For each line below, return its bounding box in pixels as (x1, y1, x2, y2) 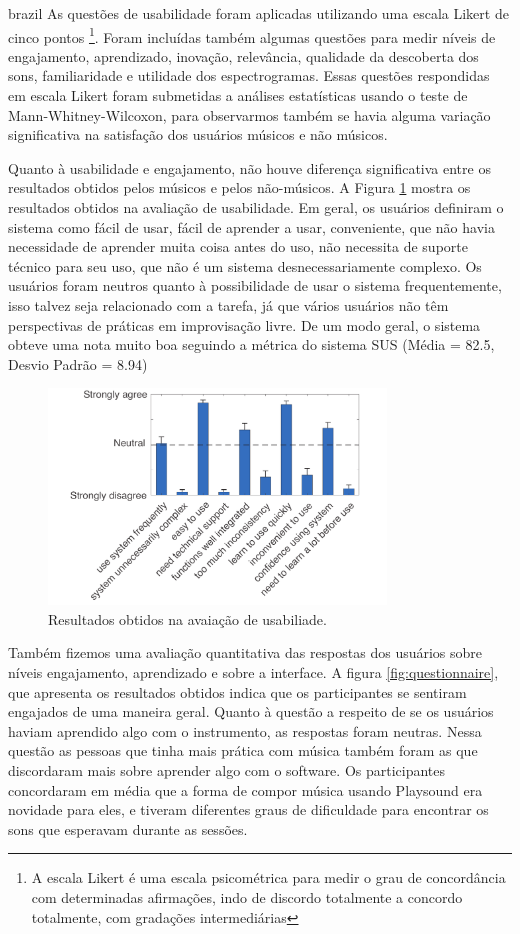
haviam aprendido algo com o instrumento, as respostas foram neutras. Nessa (8, 720, 482, 741)
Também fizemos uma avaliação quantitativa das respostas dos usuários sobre (8, 642, 483, 663)
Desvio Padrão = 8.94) (8, 353, 148, 374)
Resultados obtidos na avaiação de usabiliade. (48, 608, 327, 629)
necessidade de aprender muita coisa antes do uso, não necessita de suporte (8, 236, 468, 257)
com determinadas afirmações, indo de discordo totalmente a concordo (31, 887, 463, 908)
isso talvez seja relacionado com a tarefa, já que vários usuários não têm (8, 294, 449, 315)
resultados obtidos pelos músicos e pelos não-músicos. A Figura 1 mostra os (8, 177, 471, 198)
